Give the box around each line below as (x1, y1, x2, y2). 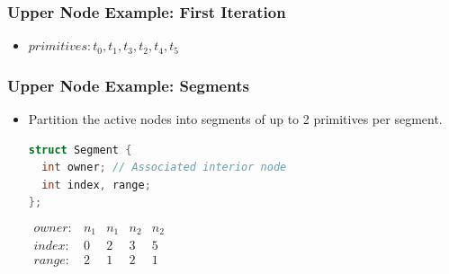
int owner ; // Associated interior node (41, 161, 287, 174)
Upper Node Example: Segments (7, 74, 249, 96)
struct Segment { (28, 143, 132, 156)
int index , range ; (41, 178, 151, 191)
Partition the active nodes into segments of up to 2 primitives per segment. (28, 110, 443, 128)
